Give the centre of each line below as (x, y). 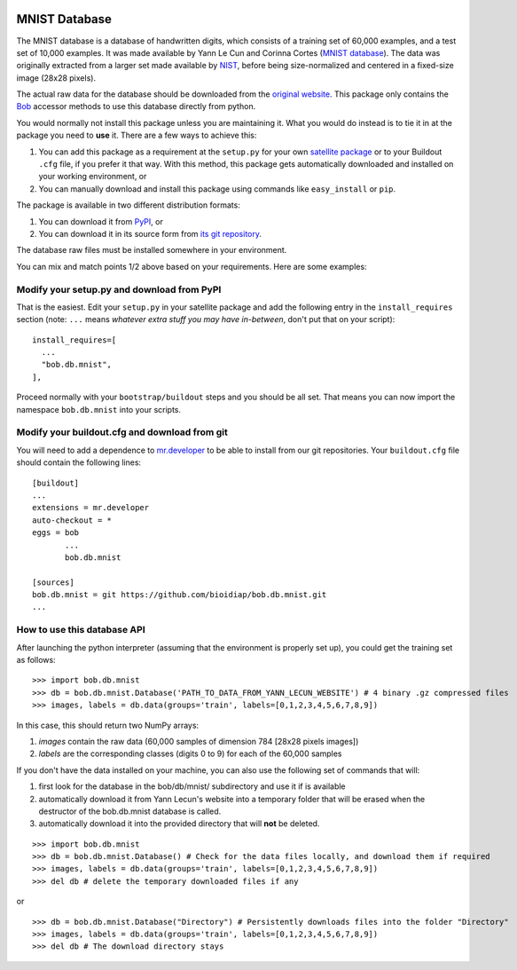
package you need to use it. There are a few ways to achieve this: (137, 135)
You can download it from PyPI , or (101, 221)
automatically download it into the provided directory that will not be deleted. (179, 824)
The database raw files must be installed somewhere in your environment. (152, 250)
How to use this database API (81, 630)
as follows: (36, 660)
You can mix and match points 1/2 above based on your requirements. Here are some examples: (192, 266)
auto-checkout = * (72, 520)
